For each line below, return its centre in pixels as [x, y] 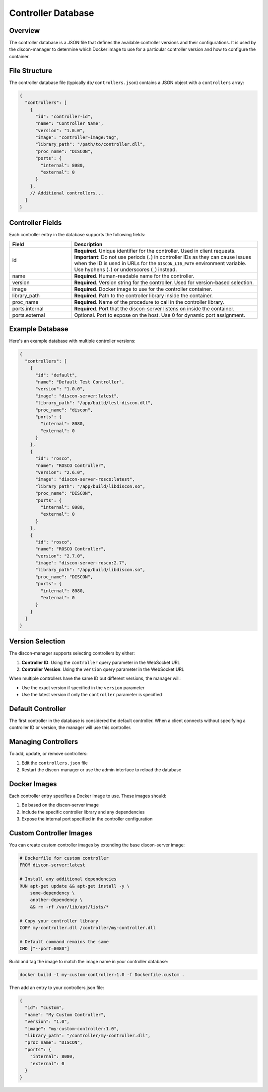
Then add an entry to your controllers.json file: [57, 988]
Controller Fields [35, 223]
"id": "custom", [45, 1008]
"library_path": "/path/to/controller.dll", [91, 144]
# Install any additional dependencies [68, 879]
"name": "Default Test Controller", [80, 382]
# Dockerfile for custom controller [64, 858]
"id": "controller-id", [64, 116]
